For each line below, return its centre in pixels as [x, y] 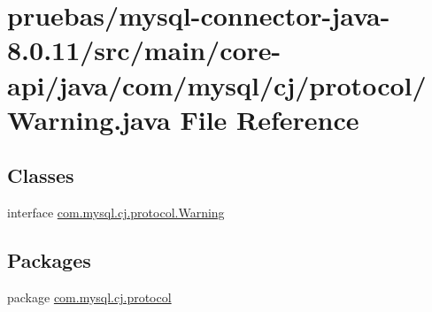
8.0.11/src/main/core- [144, 50]
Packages [49, 260]
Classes [41, 175]
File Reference [270, 119]
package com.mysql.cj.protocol [89, 297]
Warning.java [89, 119]
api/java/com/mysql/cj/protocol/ [217, 84]
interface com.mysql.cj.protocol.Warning [116, 213]
